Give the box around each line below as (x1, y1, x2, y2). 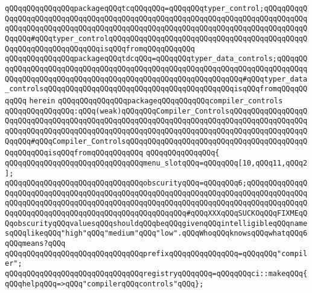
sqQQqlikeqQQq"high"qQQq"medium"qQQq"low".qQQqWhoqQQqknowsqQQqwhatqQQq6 (5, 229, 308, 238)
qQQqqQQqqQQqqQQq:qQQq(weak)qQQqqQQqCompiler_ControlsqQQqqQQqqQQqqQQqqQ (5, 106, 308, 115)
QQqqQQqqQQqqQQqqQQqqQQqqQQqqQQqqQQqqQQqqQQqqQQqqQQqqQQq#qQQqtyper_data (5, 74, 308, 83)
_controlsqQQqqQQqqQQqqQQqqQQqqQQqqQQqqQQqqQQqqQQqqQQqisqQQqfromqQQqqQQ (5, 85, 308, 94)
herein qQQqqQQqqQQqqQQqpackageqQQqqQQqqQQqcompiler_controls (29, 96, 283, 105)
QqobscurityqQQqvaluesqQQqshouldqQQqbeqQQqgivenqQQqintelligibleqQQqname (5, 219, 308, 228)
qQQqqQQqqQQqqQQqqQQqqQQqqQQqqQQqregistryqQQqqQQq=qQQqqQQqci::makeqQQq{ (5, 269, 308, 279)
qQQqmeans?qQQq (5, 239, 66, 248)
